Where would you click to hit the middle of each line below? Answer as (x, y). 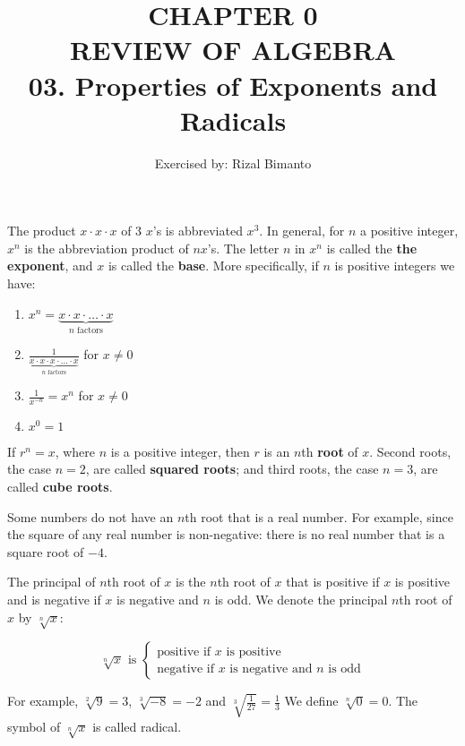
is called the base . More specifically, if (213, 266)
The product (42, 231)
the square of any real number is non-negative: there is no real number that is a (226, 534)
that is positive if (333, 582)
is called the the (372, 248)
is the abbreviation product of (107, 248)
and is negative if (54, 600)
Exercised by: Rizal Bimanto (233, 163)
